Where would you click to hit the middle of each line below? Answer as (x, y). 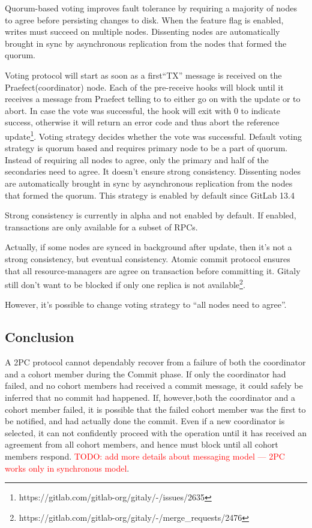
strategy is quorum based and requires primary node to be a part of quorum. (146, 148)
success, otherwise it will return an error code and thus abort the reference (142, 122)
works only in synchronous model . (67, 468)
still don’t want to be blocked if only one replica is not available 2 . (125, 283)
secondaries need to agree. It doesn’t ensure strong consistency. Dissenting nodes (153, 171)
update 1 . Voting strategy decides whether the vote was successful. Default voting (154, 135)
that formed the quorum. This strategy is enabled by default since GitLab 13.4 (150, 195)
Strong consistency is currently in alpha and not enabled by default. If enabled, (151, 215)
